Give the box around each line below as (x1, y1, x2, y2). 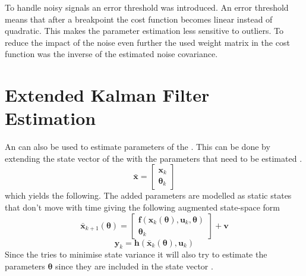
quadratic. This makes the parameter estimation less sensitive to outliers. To (5, 24, 283, 37)
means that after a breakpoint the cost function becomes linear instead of (5, 12, 273, 25)
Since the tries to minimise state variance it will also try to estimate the (5, 248, 267, 261)
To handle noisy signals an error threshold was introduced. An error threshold (5, 1, 289, 13)
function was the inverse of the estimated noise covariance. (5, 48, 218, 60)
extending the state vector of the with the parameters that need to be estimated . (5, 152, 302, 164)
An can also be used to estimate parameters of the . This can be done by (5, 140, 270, 153)
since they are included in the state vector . (55, 260, 213, 272)
